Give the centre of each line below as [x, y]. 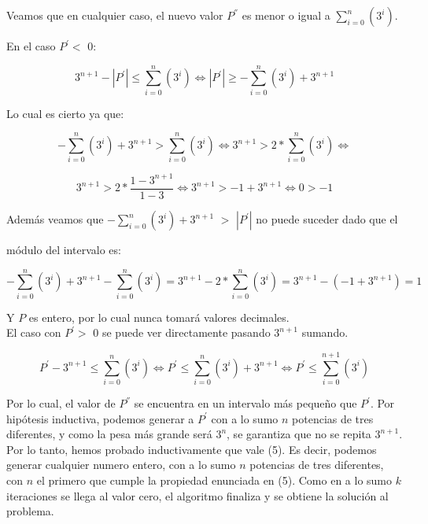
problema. [30, 511]
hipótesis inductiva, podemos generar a [100, 418]
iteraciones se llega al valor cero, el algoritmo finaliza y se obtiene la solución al [197, 495]
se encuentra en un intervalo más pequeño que [245, 403]
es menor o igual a [286, 15]
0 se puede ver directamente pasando [182, 332]
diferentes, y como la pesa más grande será [109, 434]
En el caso [31, 46]
